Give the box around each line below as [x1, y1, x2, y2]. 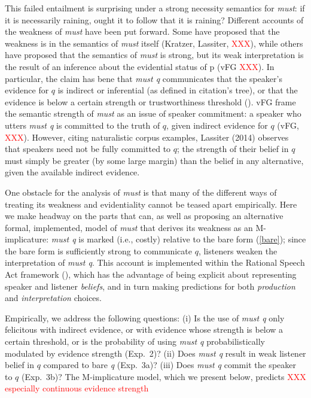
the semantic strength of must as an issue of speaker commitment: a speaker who [5, 107, 301, 120]
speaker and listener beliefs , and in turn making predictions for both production [5, 279, 295, 292]
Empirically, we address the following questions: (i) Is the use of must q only [5, 311, 285, 324]
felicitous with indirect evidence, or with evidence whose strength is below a [5, 323, 283, 336]
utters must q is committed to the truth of [5, 119, 160, 131]
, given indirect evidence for [166, 119, 268, 131]
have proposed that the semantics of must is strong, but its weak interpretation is [5, 48, 304, 61]
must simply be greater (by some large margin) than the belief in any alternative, [5, 154, 304, 166]
